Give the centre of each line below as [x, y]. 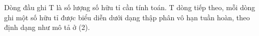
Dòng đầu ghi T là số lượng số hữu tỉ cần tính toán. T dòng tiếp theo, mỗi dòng [130, 7]
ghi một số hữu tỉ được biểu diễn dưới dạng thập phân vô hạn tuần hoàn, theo [127, 17]
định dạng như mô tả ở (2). [47, 27]
